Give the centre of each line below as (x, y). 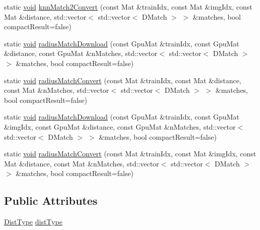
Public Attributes (51, 200)
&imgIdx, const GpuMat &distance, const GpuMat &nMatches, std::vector (120, 126)
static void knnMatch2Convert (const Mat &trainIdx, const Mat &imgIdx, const (128, 7)
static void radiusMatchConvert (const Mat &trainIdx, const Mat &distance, (123, 80)
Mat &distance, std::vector (45, 16)
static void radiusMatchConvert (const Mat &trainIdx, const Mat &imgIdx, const (130, 154)
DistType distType (33, 222)
